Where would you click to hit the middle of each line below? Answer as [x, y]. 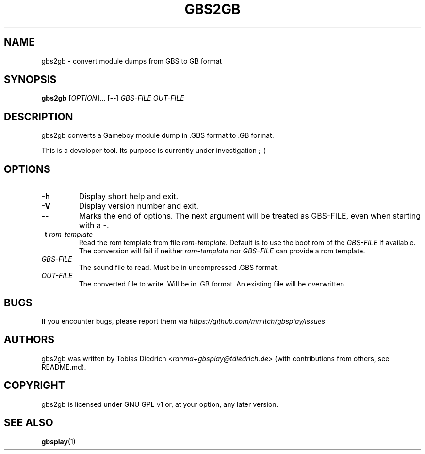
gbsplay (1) [58, 441]
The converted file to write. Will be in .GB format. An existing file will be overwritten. [212, 284]
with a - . [94, 226]
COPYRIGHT [34, 386]
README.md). [64, 367]
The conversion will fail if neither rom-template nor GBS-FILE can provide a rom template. [222, 251]
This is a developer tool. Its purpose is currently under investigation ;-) [154, 151]
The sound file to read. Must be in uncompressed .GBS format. [179, 268]
